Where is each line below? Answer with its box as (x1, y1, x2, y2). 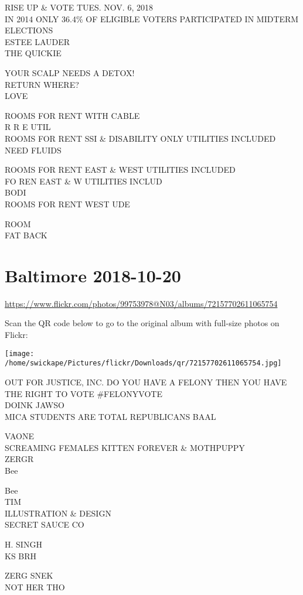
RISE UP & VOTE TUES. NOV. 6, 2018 (5, 1, 153, 13)
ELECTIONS (5, 24, 53, 36)
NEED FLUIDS (5, 143, 62, 156)
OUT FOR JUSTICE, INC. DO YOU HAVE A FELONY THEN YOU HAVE (5, 375, 287, 388)
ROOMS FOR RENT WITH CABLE (5, 109, 140, 121)
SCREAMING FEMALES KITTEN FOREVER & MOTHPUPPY (5, 441, 245, 453)
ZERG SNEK (5, 569, 53, 582)
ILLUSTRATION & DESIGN (5, 507, 111, 519)
